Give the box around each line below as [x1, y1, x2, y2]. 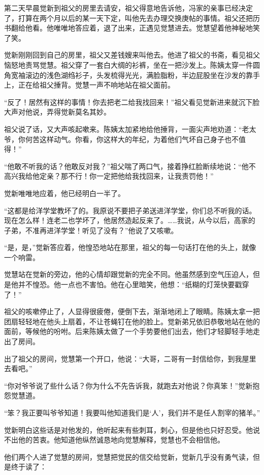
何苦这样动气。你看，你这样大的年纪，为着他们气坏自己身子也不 [25, 133, 239, 144]
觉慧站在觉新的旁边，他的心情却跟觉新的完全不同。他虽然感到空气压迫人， [4, 269, 253, 280]
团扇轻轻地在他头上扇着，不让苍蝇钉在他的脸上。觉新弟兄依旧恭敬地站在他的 [4, 316, 260, 326]
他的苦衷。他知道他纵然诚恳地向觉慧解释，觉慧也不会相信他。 [18, 434, 224, 445]
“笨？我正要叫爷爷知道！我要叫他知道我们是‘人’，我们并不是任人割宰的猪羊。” [4, 407, 260, 417]
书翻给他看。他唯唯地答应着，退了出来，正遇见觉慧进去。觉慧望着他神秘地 [4, 22, 253, 33]
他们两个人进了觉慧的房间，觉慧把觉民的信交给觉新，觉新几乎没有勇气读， [4, 451, 253, 462]
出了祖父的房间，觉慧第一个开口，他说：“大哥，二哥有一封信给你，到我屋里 [4, 353, 256, 364]
